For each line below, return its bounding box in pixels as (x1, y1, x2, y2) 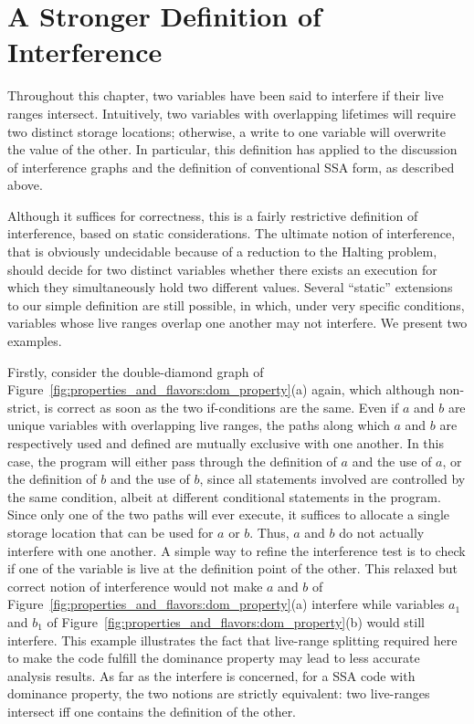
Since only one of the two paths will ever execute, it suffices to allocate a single (7, 505, 450, 524)
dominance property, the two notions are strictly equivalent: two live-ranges (7, 684, 430, 703)
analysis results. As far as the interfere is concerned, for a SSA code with (7, 666, 416, 685)
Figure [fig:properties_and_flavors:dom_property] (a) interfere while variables (7, 594, 445, 614)
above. (7, 175, 43, 194)
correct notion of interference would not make (7, 576, 263, 595)
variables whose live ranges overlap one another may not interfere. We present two (7, 313, 468, 332)
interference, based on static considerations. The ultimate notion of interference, (7, 224, 456, 243)
